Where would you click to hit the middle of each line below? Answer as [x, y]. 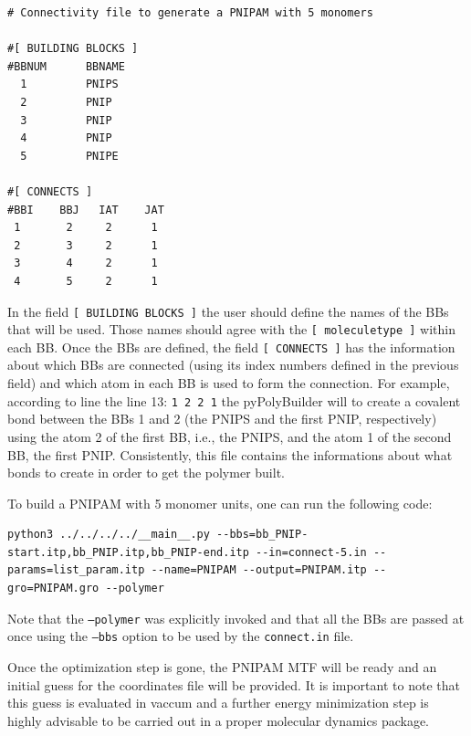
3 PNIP [66, 120]
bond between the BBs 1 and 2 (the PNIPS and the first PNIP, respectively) [222, 419]
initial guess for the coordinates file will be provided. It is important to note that [234, 684]
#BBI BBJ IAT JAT [86, 210]
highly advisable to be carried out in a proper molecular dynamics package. [218, 720]
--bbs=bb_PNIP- [262, 535]
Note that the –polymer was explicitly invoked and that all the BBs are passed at [236, 618]
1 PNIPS [69, 84]
